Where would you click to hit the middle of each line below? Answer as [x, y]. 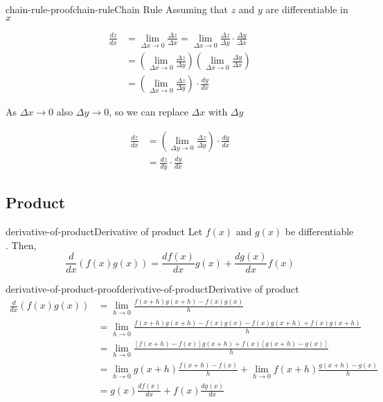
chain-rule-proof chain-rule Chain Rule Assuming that [117, 9]
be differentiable [319, 231]
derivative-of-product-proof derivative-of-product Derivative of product [152, 289]
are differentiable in [307, 9]
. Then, [21, 245]
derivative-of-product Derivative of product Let [104, 231]
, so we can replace [149, 112]
